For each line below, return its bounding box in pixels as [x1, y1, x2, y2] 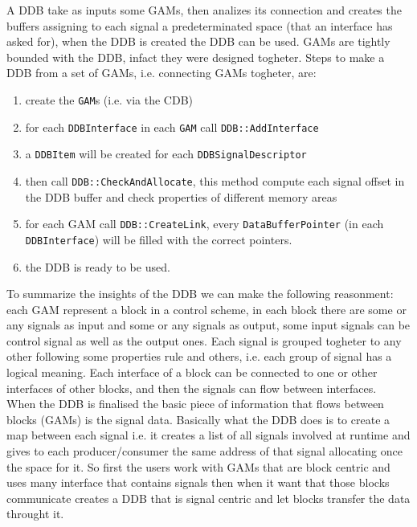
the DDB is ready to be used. [25, 258, 170, 275]
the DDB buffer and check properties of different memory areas [25, 188, 337, 205]
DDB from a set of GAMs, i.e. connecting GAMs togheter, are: [6, 64, 317, 81]
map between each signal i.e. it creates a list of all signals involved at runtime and [6, 427, 411, 443]
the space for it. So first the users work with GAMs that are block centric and [6, 458, 390, 475]
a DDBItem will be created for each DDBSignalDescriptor [25, 145, 307, 162]
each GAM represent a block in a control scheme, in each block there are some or [6, 300, 407, 317]
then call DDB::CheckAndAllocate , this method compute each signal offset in [25, 172, 405, 189]
